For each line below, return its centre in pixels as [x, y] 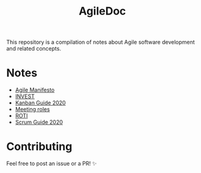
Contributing [39, 147]
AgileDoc [102, 11]
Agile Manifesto [35, 90]
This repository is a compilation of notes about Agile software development [100, 42]
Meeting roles [32, 109]
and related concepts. [34, 49]
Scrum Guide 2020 [39, 122]
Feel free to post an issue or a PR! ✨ [51, 164]
